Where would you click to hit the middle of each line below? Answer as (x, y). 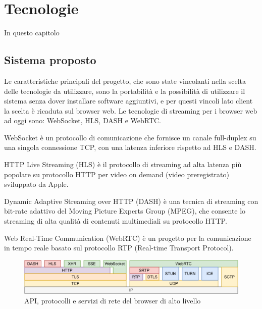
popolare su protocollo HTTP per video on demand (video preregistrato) (117, 174)
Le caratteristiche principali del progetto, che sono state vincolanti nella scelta (125, 81)
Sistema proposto (50, 60)
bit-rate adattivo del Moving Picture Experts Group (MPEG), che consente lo (125, 211)
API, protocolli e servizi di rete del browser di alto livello (113, 301)
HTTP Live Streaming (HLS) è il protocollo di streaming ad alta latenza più (123, 164)
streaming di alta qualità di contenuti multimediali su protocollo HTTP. (116, 221)
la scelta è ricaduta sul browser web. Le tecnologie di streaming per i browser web (131, 110)
